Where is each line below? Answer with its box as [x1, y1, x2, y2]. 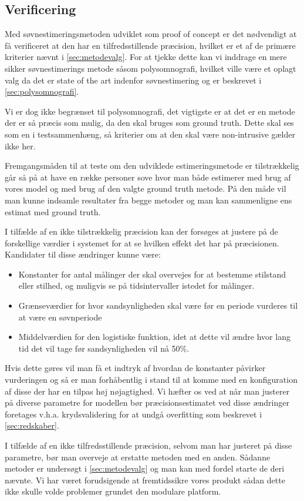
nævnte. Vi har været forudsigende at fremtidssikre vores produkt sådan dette [5, 473, 285, 486]
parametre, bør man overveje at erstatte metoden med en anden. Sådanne [5, 450, 271, 463]
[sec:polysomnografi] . [5, 85, 79, 98]
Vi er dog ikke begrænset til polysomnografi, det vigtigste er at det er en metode [5, 105, 295, 117]
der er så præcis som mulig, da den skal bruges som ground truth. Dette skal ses [5, 116, 294, 129]
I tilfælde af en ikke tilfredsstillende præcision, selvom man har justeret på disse [5, 439, 292, 452]
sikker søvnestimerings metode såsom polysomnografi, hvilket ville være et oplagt [5, 62, 296, 74]
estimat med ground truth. [5, 205, 101, 218]
